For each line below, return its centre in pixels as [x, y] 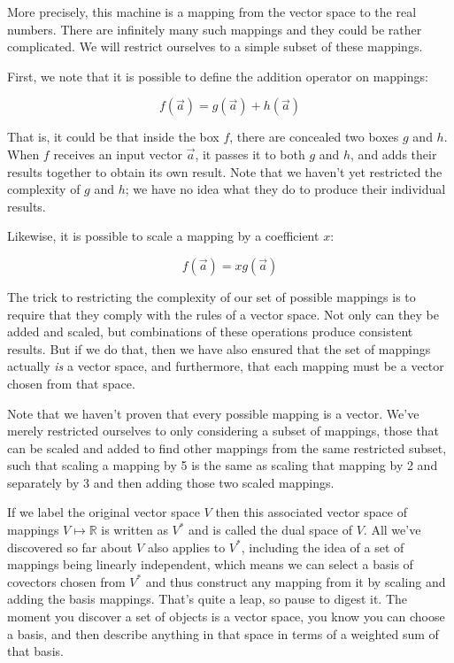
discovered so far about [70, 547]
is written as [135, 530]
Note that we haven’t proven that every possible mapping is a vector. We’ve [213, 413]
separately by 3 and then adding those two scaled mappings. [171, 482]
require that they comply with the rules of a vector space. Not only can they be [223, 314]
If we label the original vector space [104, 512]
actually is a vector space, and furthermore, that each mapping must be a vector [226, 366]
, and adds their [394, 154]
